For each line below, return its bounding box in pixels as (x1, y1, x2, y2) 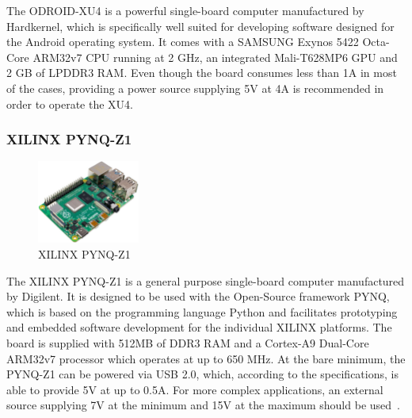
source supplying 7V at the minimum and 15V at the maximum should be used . (6, 397, 400, 413)
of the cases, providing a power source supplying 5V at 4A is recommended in (6, 79, 384, 96)
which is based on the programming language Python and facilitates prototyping (6, 303, 398, 320)
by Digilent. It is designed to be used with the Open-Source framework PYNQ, (6, 288, 390, 305)
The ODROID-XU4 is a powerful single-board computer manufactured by (6, 2, 364, 18)
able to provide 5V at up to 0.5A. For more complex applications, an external (6, 381, 383, 397)
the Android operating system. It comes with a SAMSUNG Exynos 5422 (6, 33, 359, 50)
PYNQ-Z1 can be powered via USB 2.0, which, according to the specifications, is (6, 366, 399, 382)
